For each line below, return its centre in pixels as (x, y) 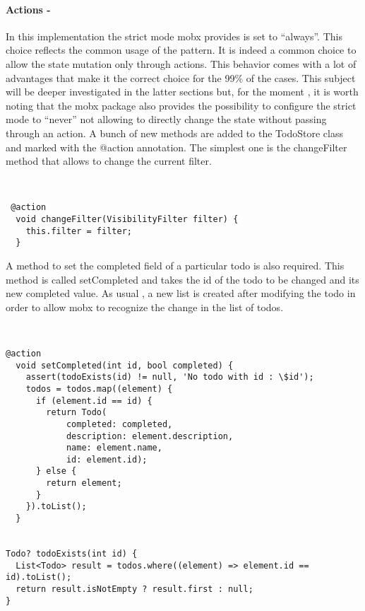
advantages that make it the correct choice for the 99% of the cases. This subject (181, 77)
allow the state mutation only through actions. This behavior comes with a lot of (181, 63)
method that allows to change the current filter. (109, 161)
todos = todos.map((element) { (99, 389)
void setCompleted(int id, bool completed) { (125, 365)
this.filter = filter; (79, 231)
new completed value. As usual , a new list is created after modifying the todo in (181, 293)
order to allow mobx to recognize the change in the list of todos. (145, 307)
